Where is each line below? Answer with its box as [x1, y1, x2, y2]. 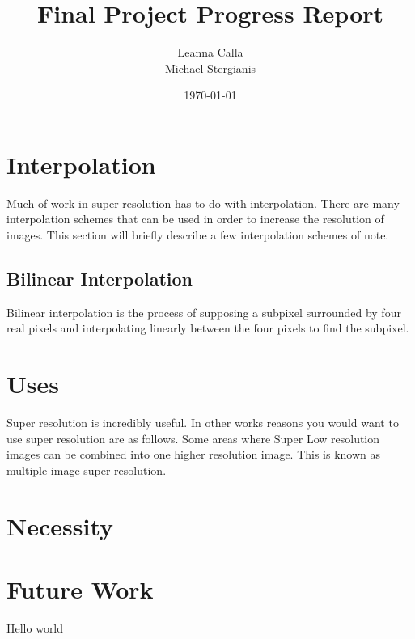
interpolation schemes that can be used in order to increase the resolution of [6, 210, 384, 227]
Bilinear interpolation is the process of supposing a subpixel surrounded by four [6, 303, 401, 320]
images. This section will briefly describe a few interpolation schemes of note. [6, 226, 389, 243]
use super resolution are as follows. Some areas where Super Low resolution [6, 430, 380, 446]
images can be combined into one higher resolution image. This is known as [6, 446, 381, 463]
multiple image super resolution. [6, 461, 167, 478]
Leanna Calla [177, 44, 243, 61]
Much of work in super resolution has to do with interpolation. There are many [6, 194, 400, 211]
